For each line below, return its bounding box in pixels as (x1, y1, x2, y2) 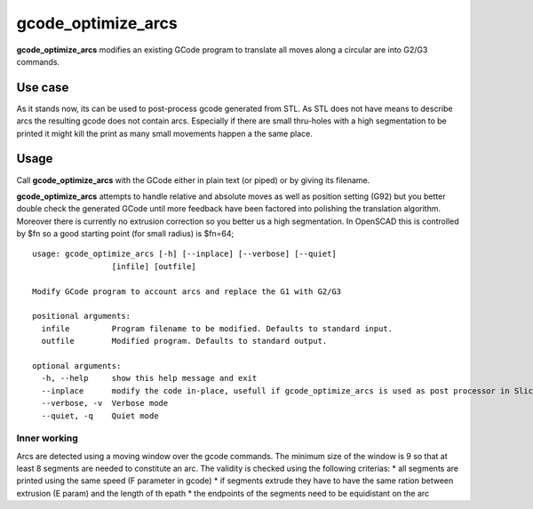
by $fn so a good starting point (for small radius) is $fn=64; (16, 228, 235, 239)
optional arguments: (32, 361, 122, 370)
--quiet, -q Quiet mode (41, 410, 159, 421)
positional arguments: (32, 311, 131, 322)
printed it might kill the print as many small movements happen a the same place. (16, 128, 313, 139)
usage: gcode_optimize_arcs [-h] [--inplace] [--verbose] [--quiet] (32, 249, 337, 259)
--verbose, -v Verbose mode (41, 398, 169, 409)
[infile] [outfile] (111, 261, 197, 271)
